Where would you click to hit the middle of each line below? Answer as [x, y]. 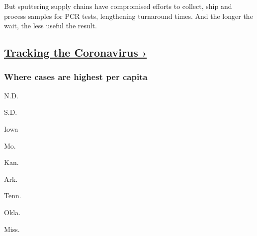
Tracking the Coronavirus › [76, 52]
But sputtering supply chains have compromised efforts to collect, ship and [118, 6]
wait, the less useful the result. [50, 26]
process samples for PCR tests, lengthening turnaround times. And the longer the [128, 16]
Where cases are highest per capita [76, 77]
